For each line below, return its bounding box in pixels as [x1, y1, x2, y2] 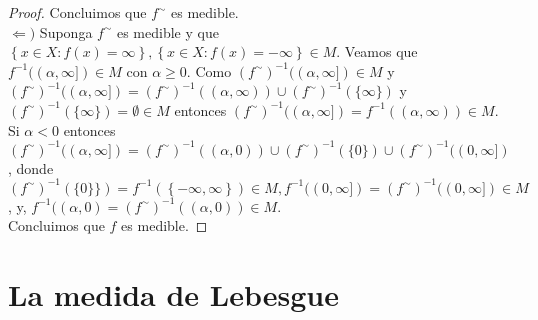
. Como [186, 60, 232, 81]
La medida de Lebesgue [8, 274, 339, 315]
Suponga [39, 21, 93, 42]
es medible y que [116, 21, 219, 42]
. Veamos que [336, 41, 418, 62]
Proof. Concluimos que [8, 2, 147, 22]
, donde [8, 157, 54, 178]
